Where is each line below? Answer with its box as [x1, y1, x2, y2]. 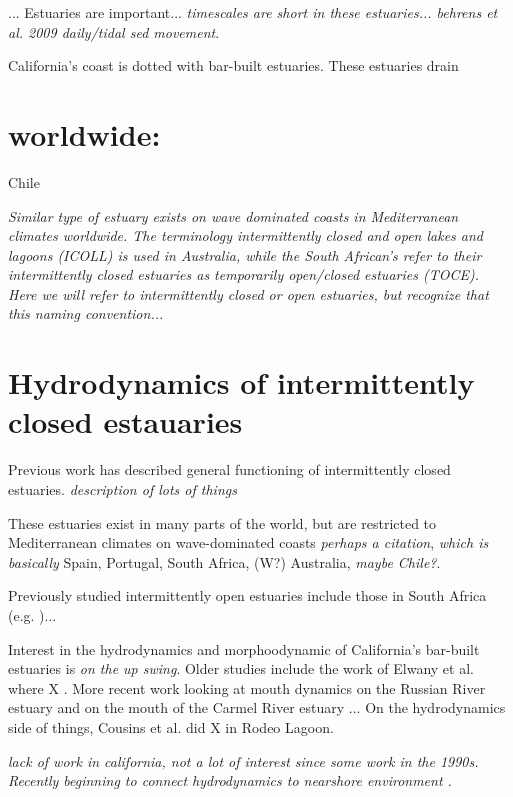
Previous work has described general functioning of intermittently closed [8, 459, 451, 480]
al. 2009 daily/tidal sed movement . [8, 21, 220, 42]
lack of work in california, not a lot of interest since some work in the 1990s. [8, 750, 479, 771]
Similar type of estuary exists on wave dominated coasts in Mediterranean [8, 205, 459, 226]
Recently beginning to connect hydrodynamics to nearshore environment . [8, 770, 452, 791]
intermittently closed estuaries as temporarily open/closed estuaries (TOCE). [8, 264, 479, 285]
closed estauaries [8, 401, 243, 442]
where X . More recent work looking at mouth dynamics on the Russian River [8, 677, 486, 698]
